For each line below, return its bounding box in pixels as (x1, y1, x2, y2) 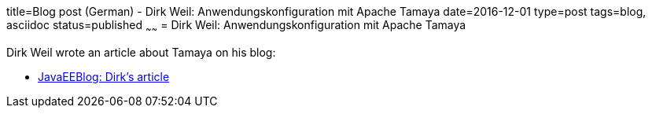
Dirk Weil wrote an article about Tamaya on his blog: (6, 45, 276, 59)
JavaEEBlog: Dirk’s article (38, 69, 170, 83)
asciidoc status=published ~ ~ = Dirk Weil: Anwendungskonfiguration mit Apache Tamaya (6, 18, 466, 35)
